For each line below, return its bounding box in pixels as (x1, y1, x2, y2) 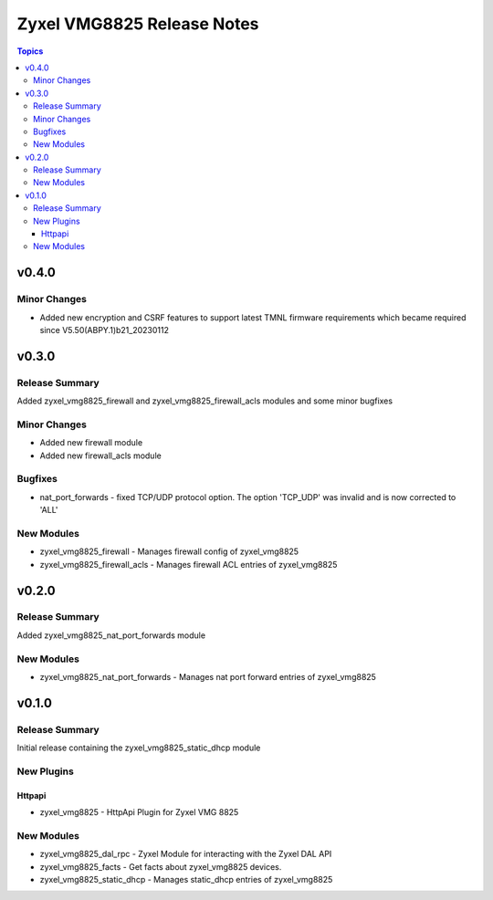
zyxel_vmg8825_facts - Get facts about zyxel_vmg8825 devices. (39, 861, 282, 872)
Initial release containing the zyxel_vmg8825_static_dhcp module (16, 742, 261, 753)
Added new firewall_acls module (39, 450, 162, 461)
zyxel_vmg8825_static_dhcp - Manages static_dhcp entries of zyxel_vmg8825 (39, 874, 333, 885)
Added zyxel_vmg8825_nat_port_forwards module (16, 630, 205, 641)
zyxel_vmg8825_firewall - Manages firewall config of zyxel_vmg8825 (39, 546, 299, 557)
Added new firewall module (39, 437, 143, 448)
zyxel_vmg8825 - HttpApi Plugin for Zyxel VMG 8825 (39, 807, 239, 818)
